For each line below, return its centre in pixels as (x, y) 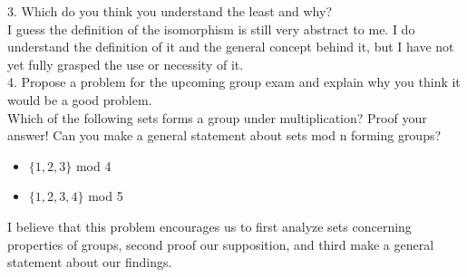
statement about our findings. (90, 262)
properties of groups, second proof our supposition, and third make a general (221, 244)
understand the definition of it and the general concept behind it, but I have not (231, 47)
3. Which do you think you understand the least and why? (170, 11)
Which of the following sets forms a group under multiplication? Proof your (217, 117)
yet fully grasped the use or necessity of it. (126, 64)
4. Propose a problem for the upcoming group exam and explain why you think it (234, 82)
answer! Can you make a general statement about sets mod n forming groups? (224, 135)
